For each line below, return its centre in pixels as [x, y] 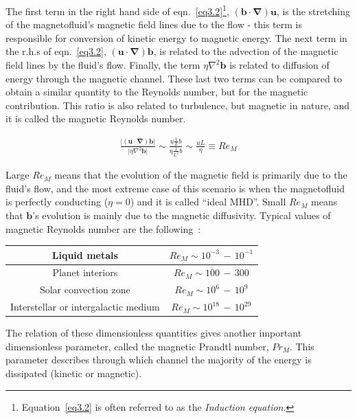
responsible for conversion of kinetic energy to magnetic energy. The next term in [176, 37]
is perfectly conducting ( [57, 202]
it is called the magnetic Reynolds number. [96, 118]
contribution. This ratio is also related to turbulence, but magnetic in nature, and [177, 105]
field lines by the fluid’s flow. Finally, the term [103, 65]
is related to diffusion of [279, 65]
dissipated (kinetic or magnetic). [74, 373]
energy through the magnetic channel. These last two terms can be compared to [174, 78]
